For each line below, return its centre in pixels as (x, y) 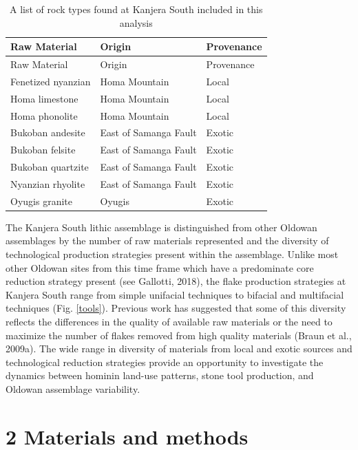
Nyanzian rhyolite (48, 183)
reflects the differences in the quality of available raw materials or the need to (169, 322)
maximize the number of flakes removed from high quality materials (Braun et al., (179, 335)
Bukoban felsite (43, 150)
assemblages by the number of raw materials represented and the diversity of (167, 240)
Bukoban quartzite (50, 167)
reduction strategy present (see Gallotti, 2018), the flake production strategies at (176, 281)
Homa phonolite (44, 115)
